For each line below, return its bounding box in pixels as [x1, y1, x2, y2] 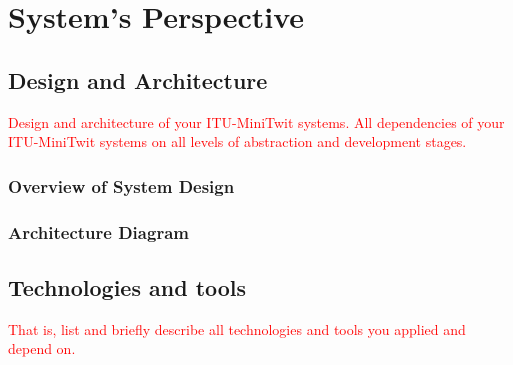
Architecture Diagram [8, 219, 189, 244]
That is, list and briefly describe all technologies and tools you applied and [8, 318, 466, 339]
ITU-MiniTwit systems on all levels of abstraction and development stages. [8, 131, 467, 152]
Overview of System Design [8, 173, 235, 198]
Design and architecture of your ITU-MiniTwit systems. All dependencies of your [8, 111, 505, 132]
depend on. [8, 338, 76, 359]
